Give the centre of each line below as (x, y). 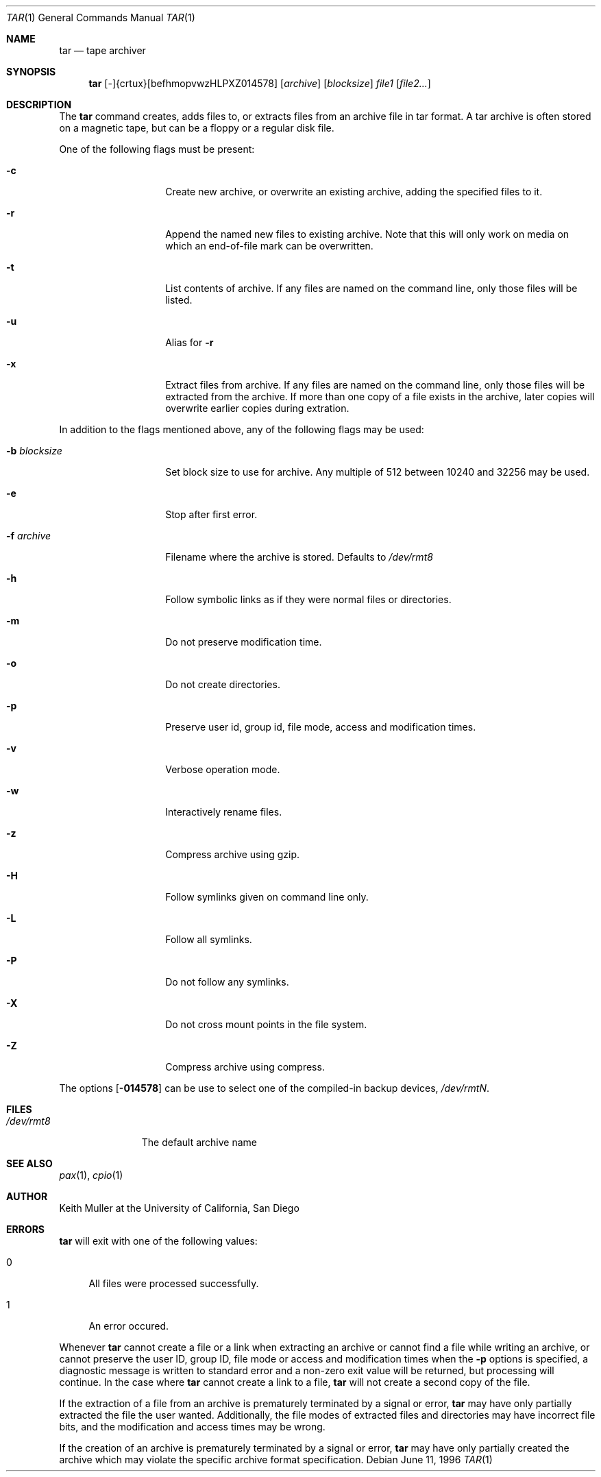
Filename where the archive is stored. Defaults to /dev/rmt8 (299, 557)
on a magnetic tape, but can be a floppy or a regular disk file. (197, 128)
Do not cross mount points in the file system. (266, 1024)
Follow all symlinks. (209, 939)
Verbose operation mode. (223, 769)
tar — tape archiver (102, 50)
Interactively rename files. (224, 812)
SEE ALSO (29, 1163)
